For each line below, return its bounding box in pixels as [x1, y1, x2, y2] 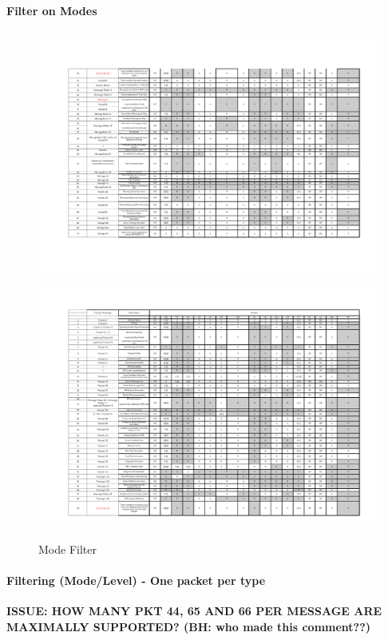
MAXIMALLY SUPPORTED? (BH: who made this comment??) [6, 618, 371, 634]
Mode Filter [38, 540, 97, 557]
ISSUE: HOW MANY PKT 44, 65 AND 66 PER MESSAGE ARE [6, 602, 382, 619]
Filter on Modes [6, 2, 97, 18]
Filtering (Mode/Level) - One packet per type [6, 571, 266, 588]
